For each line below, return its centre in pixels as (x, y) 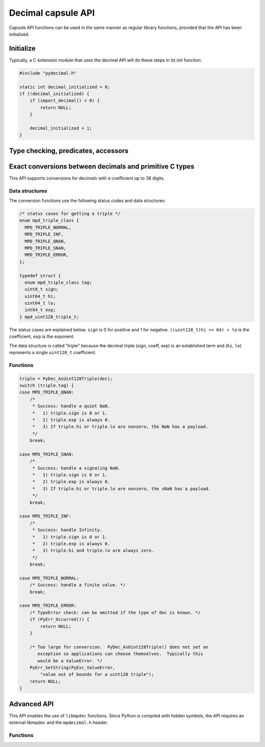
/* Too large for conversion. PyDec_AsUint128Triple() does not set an (119, 647)
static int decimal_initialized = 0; (65, 87)
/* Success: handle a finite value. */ (78, 585)
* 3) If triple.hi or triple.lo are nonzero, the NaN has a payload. (120, 427)
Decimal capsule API (52, 13)
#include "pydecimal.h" (48, 73)
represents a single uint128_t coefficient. (53, 352)
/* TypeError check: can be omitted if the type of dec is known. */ (115, 613)
